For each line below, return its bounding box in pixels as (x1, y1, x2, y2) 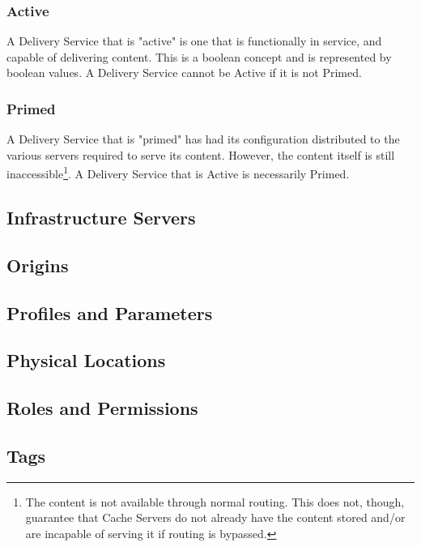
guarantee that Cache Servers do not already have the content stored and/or (25, 509, 406, 526)
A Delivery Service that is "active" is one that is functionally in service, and (6, 32, 382, 49)
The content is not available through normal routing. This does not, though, (25, 493, 405, 510)
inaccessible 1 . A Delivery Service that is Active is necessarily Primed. (6, 163, 350, 182)
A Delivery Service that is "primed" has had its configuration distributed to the (6, 130, 400, 147)
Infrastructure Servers (6, 205, 196, 230)
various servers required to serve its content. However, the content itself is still (6, 146, 395, 163)
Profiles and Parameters (6, 300, 213, 325)
